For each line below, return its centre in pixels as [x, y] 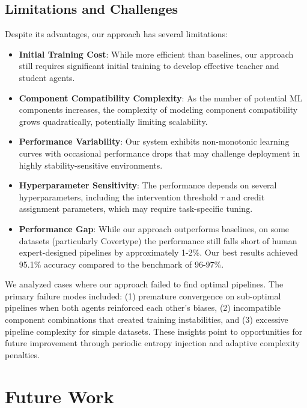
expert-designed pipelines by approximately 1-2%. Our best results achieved [158, 252]
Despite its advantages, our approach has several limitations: [116, 34]
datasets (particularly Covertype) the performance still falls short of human [158, 240]
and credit [246, 196]
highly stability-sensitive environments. [91, 165]
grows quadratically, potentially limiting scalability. [113, 121]
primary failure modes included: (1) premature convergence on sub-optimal [143, 295]
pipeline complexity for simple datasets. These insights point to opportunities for [154, 331]
